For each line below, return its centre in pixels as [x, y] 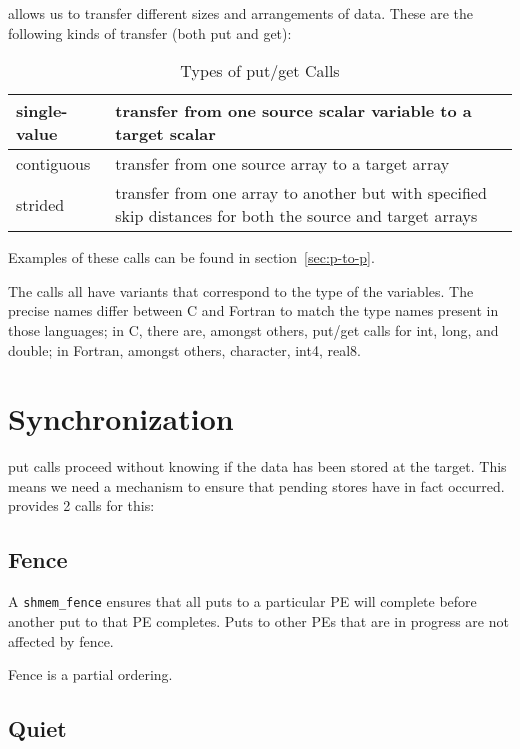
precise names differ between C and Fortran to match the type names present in [253, 310]
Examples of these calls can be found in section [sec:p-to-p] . [191, 257]
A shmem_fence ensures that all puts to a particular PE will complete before [242, 601]
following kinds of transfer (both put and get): [150, 32]
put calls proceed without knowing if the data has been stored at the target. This [257, 466]
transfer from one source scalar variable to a [293, 111]
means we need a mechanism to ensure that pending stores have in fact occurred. [256, 485]
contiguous [53, 164]
